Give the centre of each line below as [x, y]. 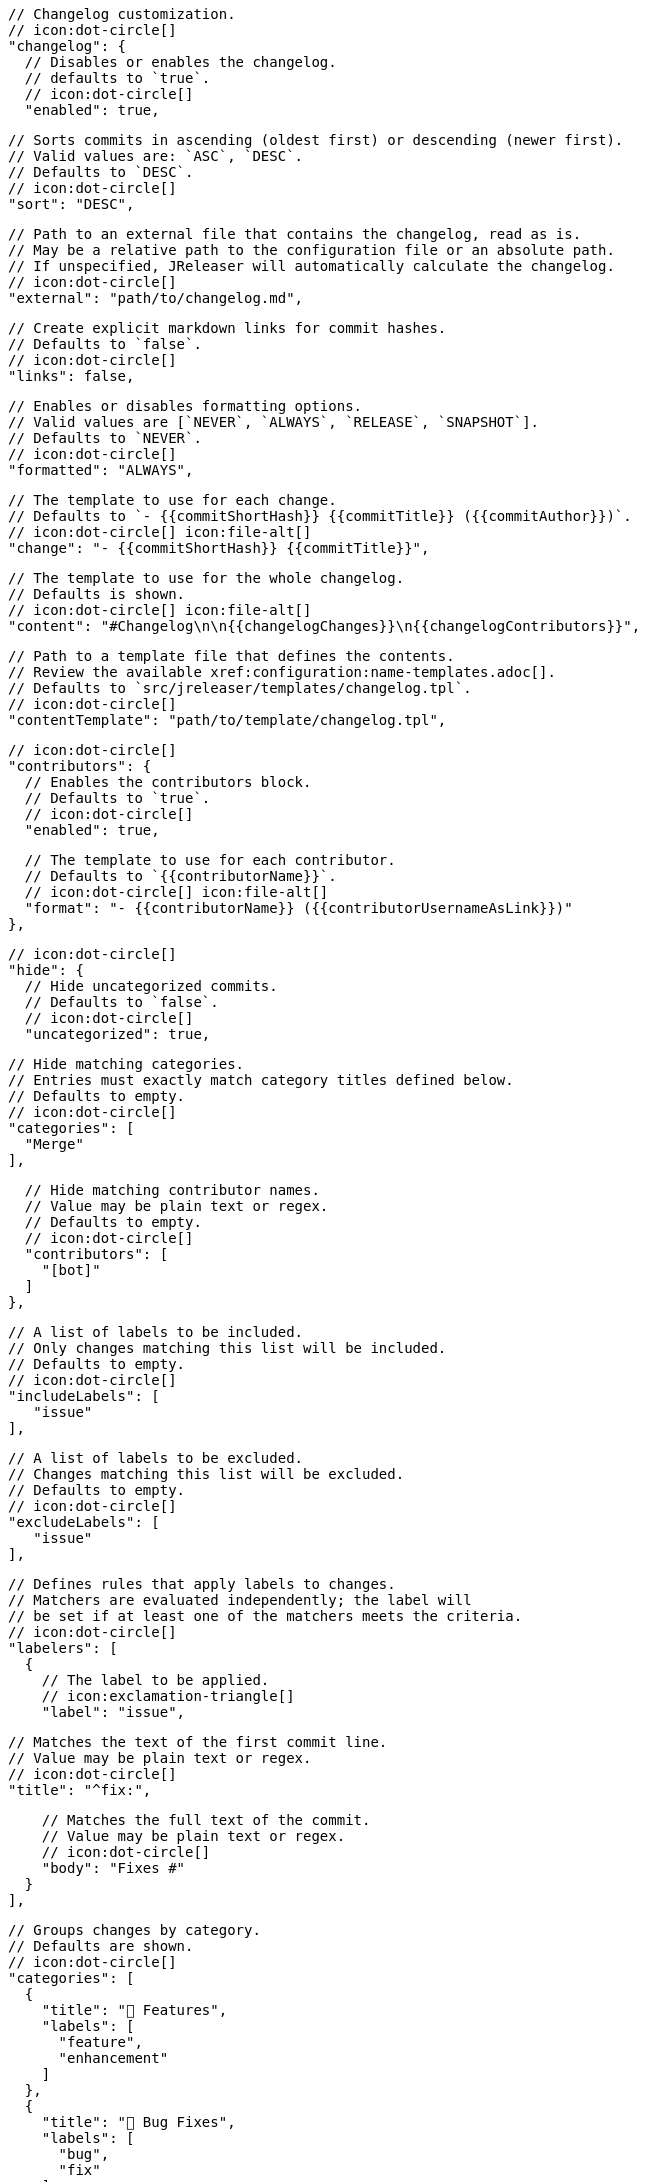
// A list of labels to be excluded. [156, 1458]
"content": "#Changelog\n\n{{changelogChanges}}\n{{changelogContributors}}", [324, 626]
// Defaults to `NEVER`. [105, 438]
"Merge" [54, 1144]
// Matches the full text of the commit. [206, 1820]
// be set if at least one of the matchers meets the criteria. [265, 1616]
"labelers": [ [63, 1648]
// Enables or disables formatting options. [185, 406]
